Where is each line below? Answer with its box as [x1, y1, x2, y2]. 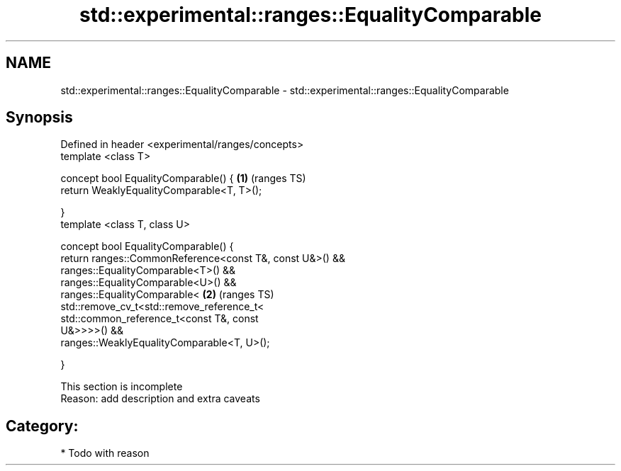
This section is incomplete [60, 380, 183, 393]
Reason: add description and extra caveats [60, 392, 260, 405]
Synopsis [6, 108, 73, 127]
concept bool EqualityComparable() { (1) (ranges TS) [60, 172, 306, 185]
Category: [6, 416, 79, 435]
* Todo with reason [60, 447, 150, 460]
